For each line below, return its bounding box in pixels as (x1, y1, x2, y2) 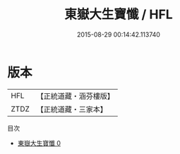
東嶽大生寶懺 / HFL (64, 6, 173, 23)
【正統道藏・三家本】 (36, 104, 108, 114)
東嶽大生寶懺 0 (17, 138, 61, 147)
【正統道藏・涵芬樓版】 (36, 91, 115, 101)
